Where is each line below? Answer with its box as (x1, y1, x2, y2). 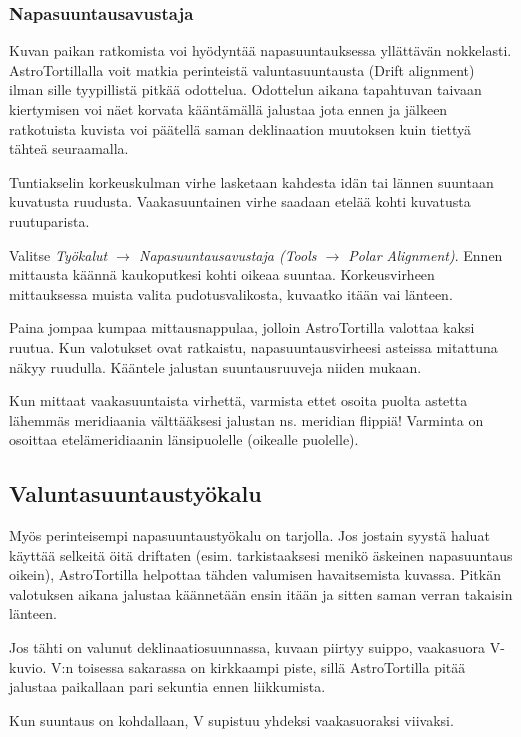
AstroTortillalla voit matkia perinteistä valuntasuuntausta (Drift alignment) (9, 59, 475, 80)
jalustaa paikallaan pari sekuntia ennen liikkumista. (9, 676, 326, 697)
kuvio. (9, 656, 47, 677)
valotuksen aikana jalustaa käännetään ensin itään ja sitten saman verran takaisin (9, 583, 513, 604)
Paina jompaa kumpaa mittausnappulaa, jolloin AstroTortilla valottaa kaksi (9, 317, 475, 338)
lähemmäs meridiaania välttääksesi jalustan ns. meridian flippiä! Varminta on (9, 409, 484, 430)
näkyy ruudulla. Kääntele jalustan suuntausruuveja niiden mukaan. (9, 356, 422, 377)
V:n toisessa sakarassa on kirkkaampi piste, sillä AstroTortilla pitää (51, 656, 466, 677)
